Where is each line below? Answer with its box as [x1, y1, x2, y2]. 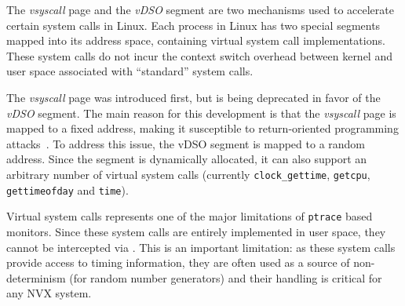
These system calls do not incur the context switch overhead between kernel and [6, 47, 392, 64]
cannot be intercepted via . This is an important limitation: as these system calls [6, 239, 396, 255]
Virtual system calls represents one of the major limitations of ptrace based [6, 208, 373, 224]
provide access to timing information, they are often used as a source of [6, 254, 350, 271]
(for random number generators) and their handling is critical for [69, 269, 382, 286]
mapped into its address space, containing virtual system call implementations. [6, 32, 385, 49]
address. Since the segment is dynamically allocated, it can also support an [6, 151, 367, 167]
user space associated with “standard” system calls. [6, 63, 254, 79]
